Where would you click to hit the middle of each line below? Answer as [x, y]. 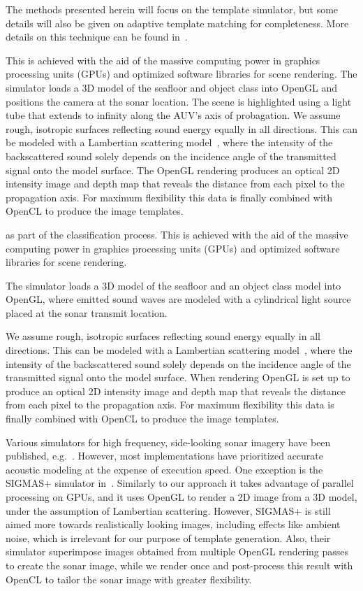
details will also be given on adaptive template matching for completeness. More [177, 23]
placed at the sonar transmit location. [87, 312]
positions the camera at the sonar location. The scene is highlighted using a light [179, 101]
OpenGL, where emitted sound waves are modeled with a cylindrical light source [178, 299]
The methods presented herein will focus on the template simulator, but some [172, 9]
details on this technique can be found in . [97, 37]
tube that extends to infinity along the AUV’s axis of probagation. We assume [173, 115]
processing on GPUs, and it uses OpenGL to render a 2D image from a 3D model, [181, 497]
